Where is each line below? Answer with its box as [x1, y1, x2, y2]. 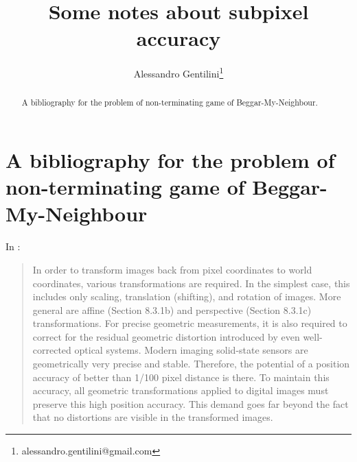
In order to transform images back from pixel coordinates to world [32, 262, 312, 276]
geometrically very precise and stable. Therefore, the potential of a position [32, 356, 350, 371]
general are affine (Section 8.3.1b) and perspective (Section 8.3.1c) [32, 302, 312, 317]
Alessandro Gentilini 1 [133, 64, 224, 80]
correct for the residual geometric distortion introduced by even [32, 329, 300, 343]
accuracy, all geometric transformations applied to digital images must [32, 383, 329, 398]
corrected [32, 343, 71, 357]
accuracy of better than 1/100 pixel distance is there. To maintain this [32, 369, 330, 384]
